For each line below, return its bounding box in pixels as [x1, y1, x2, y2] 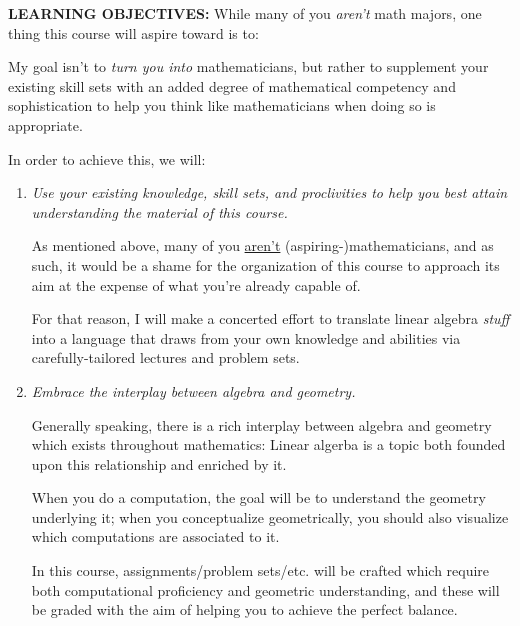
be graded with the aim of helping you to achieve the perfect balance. [31, 599, 458, 620]
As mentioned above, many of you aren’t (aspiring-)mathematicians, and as [31, 235, 494, 256]
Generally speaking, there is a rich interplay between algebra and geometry [31, 414, 492, 435]
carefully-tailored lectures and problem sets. [31, 347, 300, 368]
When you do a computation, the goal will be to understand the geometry [31, 487, 486, 508]
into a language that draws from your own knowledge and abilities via [31, 327, 461, 348]
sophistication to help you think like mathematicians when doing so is [8, 95, 436, 116]
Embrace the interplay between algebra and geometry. [31, 380, 356, 401]
